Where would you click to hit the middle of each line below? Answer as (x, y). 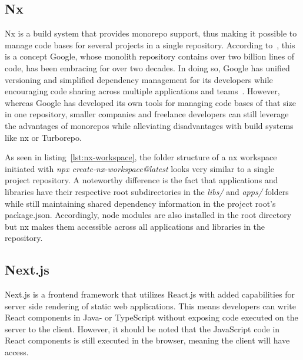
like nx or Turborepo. (43, 137)
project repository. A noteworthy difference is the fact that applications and (141, 180)
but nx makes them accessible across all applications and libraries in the (135, 226)
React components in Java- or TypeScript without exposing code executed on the (151, 317)
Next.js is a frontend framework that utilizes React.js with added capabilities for (150, 294)
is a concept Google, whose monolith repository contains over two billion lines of (150, 56)
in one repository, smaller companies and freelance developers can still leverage (147, 114)
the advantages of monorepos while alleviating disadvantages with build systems (149, 125)
